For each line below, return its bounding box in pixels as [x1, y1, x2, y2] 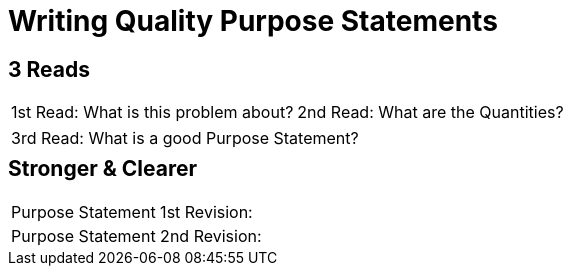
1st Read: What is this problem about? [11, 102, 294, 123]
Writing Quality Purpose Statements [8, 4, 498, 38]
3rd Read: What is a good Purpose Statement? [11, 128, 359, 149]
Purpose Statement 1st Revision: [11, 201, 253, 222]
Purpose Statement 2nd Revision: [11, 225, 262, 246]
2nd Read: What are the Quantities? [297, 102, 564, 123]
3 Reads [8, 56, 90, 82]
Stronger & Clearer [8, 156, 198, 182]
